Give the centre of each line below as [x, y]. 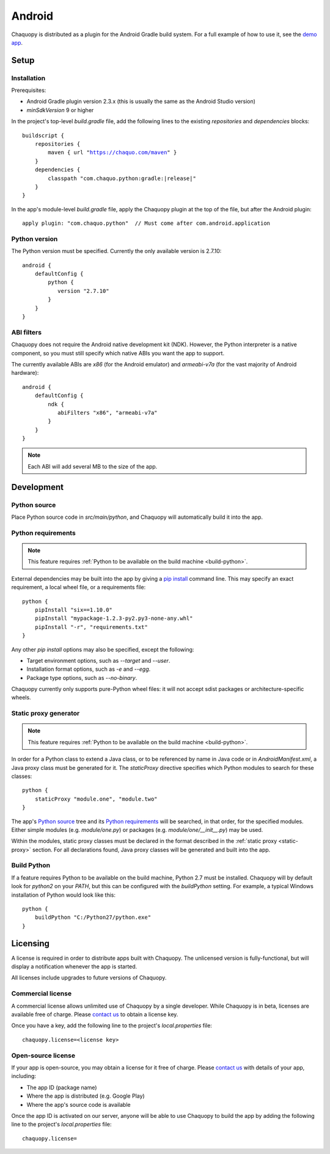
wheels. [21, 698]
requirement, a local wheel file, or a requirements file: [79, 587]
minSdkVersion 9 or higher [60, 110]
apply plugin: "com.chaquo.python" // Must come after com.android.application [146, 223]
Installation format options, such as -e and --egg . [89, 669]
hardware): [25, 373]
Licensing [31, 943]
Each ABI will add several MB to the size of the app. [93, 466]
